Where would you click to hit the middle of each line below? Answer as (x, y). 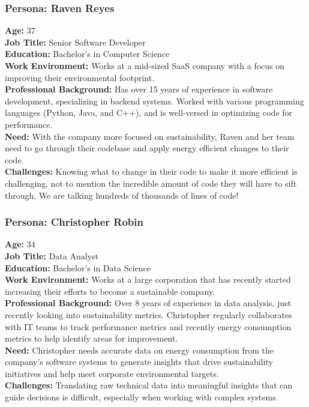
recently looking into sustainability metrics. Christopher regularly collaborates (148, 314)
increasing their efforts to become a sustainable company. (110, 291)
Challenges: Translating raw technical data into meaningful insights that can (149, 385)
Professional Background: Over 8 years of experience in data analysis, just (148, 303)
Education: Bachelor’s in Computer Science (87, 54)
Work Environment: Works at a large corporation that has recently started (148, 279)
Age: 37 (20, 30)
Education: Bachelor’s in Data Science (78, 267)
